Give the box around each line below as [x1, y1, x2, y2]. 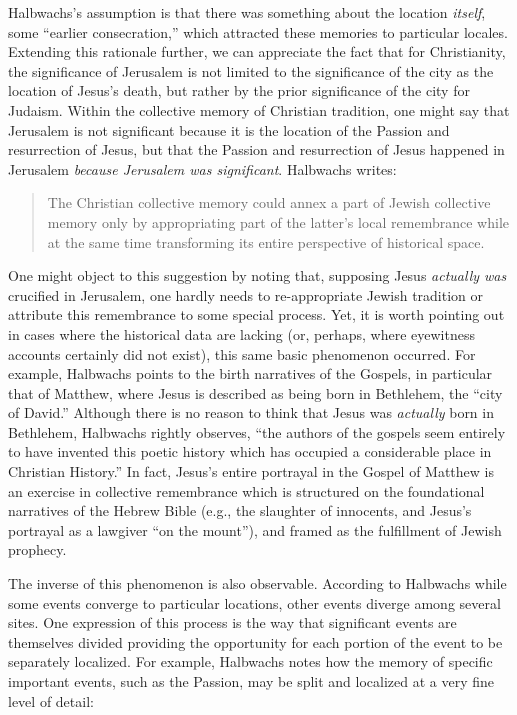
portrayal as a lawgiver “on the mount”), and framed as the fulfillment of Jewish [8, 519, 502, 540]
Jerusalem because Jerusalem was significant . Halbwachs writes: [8, 158, 397, 179]
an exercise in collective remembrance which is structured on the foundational [8, 480, 485, 501]
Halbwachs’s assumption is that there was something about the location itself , [8, 2, 486, 22]
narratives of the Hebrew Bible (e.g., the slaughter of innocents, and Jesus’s [8, 500, 472, 521]
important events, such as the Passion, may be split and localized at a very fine [8, 671, 495, 691]
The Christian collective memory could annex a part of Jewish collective [47, 192, 491, 213]
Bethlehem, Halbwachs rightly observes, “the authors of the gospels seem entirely [8, 421, 506, 442]
